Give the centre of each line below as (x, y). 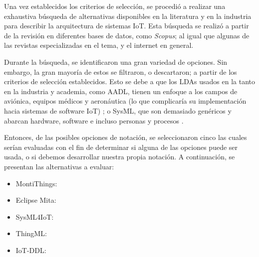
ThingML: (31, 233)
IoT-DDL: (31, 250)
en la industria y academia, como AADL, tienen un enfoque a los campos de (121, 91)
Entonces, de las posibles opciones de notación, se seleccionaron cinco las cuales (126, 137)
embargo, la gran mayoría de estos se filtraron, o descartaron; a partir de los (121, 71)
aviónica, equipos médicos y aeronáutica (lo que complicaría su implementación (125, 101)
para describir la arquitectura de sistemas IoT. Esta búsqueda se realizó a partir (127, 26)
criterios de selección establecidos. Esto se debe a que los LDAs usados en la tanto (130, 81)
